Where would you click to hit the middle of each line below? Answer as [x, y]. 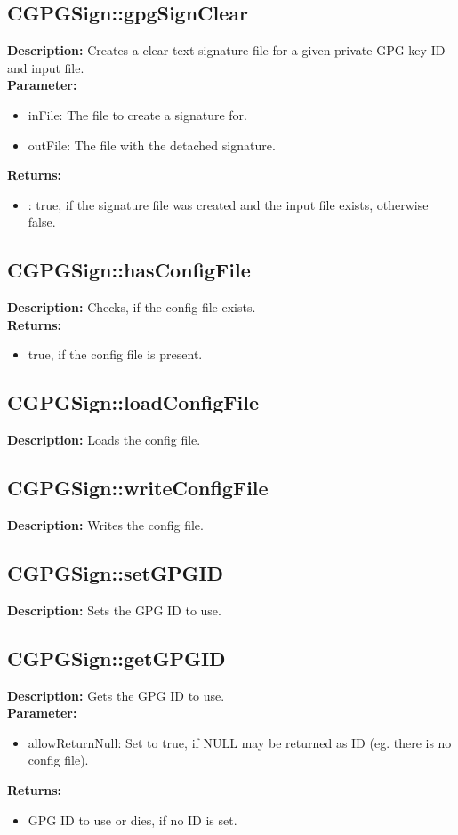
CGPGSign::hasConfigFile [129, 270]
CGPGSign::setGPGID [116, 572]
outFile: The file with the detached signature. [152, 145]
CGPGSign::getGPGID [117, 658]
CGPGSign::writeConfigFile [138, 488]
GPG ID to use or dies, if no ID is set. [133, 819]
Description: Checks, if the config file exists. [132, 307]
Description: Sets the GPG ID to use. [114, 610]
